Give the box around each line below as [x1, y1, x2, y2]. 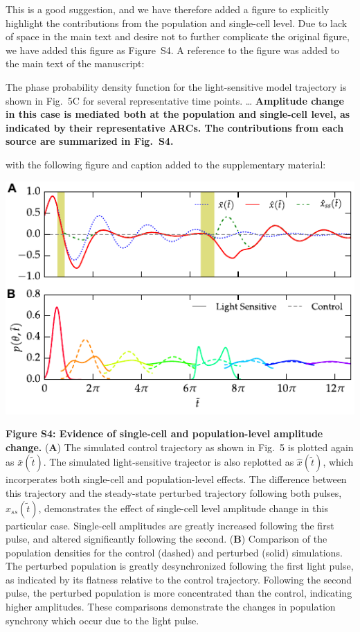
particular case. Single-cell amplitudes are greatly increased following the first [6, 518, 334, 532]
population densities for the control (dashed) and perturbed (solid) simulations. [6, 545, 343, 559]
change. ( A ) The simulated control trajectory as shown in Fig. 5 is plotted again [6, 439, 354, 454]
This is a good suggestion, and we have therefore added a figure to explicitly [6, 2, 330, 16]
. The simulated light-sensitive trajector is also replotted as [43, 455, 294, 469]
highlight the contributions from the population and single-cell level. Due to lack [6, 15, 348, 30]
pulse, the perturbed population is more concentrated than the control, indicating [6, 586, 352, 600]
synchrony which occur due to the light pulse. [6, 613, 199, 627]
